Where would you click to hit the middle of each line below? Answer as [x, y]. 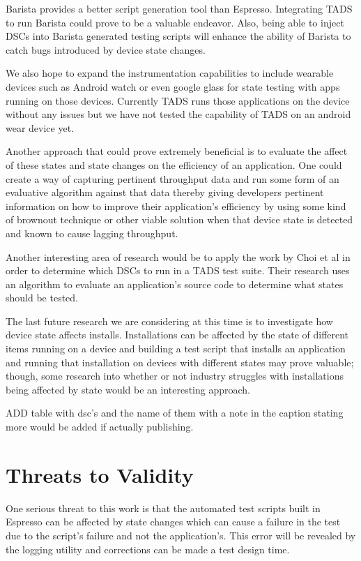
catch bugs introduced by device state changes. [106, 49]
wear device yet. [40, 127]
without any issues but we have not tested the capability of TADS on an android [178, 114]
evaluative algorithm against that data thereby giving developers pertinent [165, 192]
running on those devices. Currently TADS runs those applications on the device [178, 100]
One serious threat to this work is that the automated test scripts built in [163, 508]
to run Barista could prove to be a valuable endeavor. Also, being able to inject [175, 22]
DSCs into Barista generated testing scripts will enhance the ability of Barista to [178, 36]
